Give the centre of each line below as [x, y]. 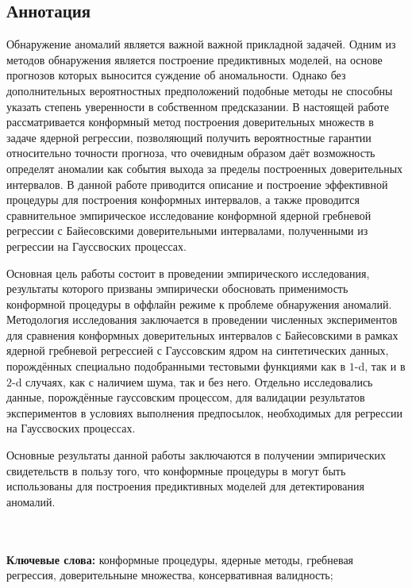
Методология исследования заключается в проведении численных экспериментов [202, 319]
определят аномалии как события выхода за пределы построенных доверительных [205, 168]
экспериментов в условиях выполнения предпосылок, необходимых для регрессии [204, 412]
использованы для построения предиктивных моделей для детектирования [185, 486]
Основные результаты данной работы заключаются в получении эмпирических [196, 455]
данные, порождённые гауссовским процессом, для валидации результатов [186, 397]
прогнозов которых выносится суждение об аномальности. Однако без [176, 75]
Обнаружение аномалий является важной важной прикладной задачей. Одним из [201, 44]
